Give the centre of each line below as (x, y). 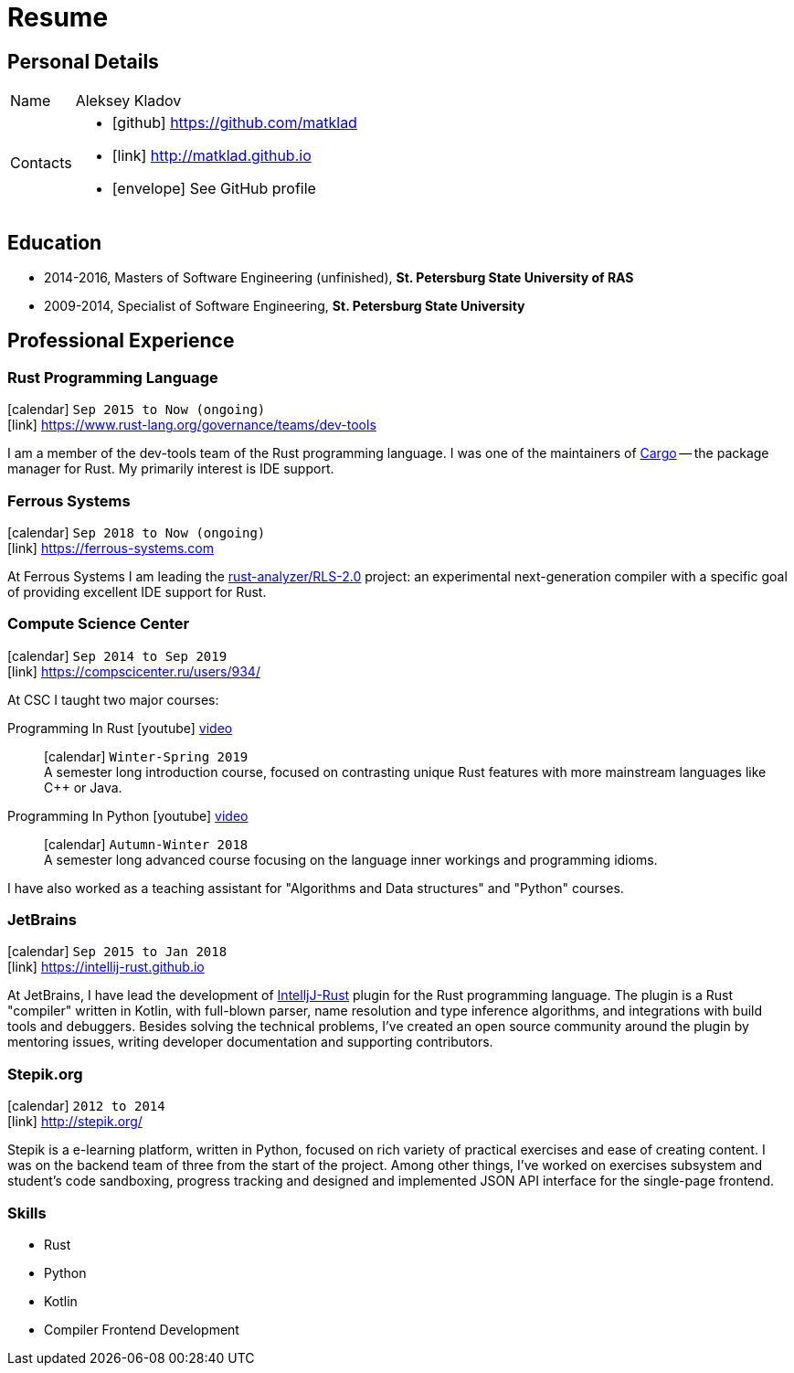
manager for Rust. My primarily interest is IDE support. (171, 469)
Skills (27, 1213)
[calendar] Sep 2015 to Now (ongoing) (137, 410)
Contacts (41, 163)
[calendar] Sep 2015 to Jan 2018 (117, 952)
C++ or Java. (83, 787)
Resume (58, 17)
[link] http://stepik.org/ (75, 1122)
